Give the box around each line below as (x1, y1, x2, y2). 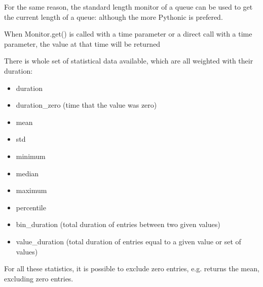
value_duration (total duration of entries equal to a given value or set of (16, 236, 241, 246)
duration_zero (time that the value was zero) (16, 100, 157, 110)
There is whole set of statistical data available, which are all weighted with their (4, 55, 253, 66)
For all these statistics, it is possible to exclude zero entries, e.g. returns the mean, (4, 263, 259, 274)
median (16, 168, 39, 178)
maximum (16, 185, 47, 196)
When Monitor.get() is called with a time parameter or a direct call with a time (4, 28, 252, 39)
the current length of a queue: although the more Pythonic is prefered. (4, 11, 223, 22)
